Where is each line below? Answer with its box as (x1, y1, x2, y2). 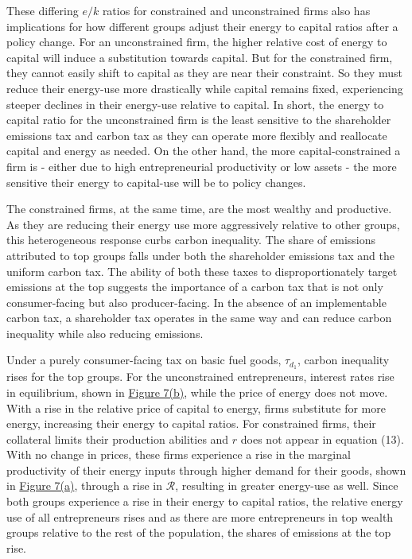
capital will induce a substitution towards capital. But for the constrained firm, (6, 49, 393, 65)
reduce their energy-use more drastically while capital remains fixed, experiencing (6, 80, 403, 96)
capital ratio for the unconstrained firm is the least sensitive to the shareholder (6, 111, 391, 128)
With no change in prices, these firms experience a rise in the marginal (6, 446, 351, 463)
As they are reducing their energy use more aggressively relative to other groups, (6, 215, 400, 232)
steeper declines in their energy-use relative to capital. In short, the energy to (6, 95, 384, 112)
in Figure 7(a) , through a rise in (6, 477, 163, 494)
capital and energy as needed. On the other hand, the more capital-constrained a (6, 142, 401, 159)
